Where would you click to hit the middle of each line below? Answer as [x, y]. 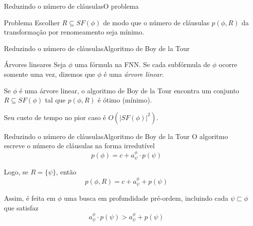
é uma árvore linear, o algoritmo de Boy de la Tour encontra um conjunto [129, 90]
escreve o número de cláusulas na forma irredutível [79, 146]
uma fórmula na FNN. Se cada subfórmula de [142, 64]
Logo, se [16, 172]
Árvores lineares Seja [35, 64]
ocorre [228, 64]
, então [66, 172]
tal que [55, 100]
